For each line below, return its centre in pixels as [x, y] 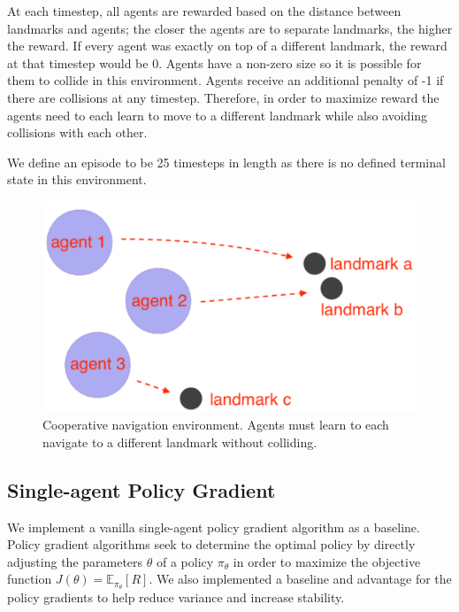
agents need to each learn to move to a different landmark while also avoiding [218, 115]
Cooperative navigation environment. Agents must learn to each [216, 425]
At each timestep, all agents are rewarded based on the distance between [204, 11]
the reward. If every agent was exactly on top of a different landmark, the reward [227, 46]
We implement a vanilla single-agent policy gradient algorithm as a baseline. [214, 527]
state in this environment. [77, 179]
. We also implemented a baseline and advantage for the [300, 579]
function [30, 579]
